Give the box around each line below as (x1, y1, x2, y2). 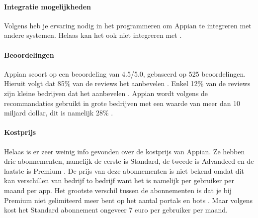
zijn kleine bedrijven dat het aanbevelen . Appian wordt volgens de (4, 88, 208, 98)
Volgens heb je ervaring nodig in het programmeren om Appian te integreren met (4, 20, 252, 30)
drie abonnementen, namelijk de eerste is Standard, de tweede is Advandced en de (4, 156, 254, 166)
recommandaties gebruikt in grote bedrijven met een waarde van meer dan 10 (4, 98, 241, 108)
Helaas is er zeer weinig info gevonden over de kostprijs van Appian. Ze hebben (4, 146, 245, 156)
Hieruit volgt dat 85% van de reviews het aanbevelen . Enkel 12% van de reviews (4, 78, 251, 89)
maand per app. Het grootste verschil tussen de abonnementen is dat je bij (4, 185, 232, 195)
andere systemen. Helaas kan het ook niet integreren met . (4, 30, 182, 40)
